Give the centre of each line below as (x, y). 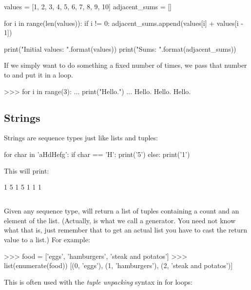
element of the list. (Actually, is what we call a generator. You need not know (120, 220)
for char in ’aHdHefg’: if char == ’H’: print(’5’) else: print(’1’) (97, 154)
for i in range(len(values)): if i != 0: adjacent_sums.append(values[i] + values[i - (124, 23)
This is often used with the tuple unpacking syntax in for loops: (98, 281)
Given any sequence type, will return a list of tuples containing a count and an (122, 211)
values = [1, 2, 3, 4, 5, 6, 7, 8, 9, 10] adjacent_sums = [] (88, 6)
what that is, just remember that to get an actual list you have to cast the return (125, 230)
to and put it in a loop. (39, 74)
